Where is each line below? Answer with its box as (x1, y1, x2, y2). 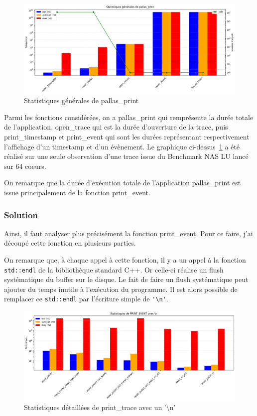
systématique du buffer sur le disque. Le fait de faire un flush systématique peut (4, 274, 249, 284)
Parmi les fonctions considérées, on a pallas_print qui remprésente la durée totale (4, 112, 254, 122)
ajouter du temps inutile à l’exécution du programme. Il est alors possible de (4, 283, 238, 294)
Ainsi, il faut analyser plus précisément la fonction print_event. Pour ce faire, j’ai (4, 228, 253, 238)
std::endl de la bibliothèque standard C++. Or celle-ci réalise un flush (4, 264, 224, 275)
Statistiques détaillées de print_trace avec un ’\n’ (24, 402, 176, 413)
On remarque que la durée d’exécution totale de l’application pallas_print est (4, 177, 241, 188)
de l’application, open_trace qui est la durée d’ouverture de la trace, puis (4, 122, 228, 132)
